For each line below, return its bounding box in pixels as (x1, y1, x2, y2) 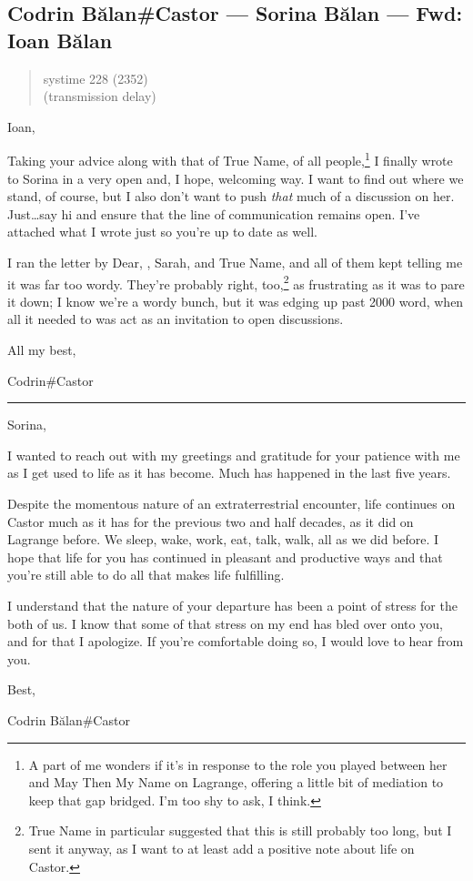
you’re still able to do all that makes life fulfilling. (7, 565, 285, 584)
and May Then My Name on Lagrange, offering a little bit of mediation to (28, 773, 444, 792)
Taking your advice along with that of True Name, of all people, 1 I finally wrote (7, 148, 453, 170)
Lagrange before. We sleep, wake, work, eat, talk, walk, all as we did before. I (7, 530, 439, 549)
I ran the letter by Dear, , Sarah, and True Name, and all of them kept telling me (7, 253, 463, 271)
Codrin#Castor (7, 370, 94, 390)
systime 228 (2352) (43, 68, 148, 87)
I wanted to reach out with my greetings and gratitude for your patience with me (7, 445, 460, 464)
